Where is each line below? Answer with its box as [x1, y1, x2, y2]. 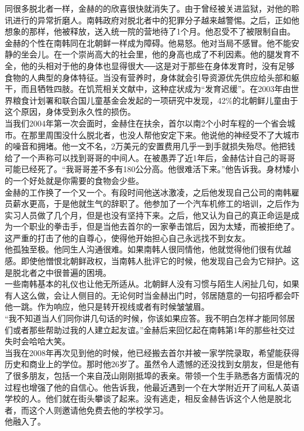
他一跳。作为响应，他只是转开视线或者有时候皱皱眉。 [5, 300, 209, 313]
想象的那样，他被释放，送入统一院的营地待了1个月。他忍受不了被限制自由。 [5, 25, 295, 37]
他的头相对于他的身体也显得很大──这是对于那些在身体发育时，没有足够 [20, 59, 295, 71]
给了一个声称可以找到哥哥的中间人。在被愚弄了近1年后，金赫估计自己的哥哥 [5, 151, 295, 163]
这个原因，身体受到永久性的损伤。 [5, 105, 136, 118]
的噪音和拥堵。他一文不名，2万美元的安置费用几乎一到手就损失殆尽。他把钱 [5, 140, 295, 152]
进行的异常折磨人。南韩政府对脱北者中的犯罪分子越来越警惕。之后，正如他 [12, 13, 299, 26]
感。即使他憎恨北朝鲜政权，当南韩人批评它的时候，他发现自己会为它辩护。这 [5, 255, 299, 267]
